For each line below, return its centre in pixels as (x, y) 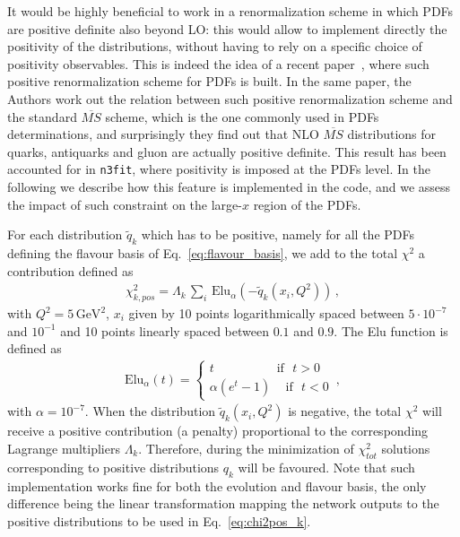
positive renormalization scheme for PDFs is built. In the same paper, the (209, 81)
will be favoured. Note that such (326, 467)
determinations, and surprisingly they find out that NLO (163, 134)
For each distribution (65, 234)
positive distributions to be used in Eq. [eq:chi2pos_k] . (159, 520)
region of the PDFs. (307, 204)
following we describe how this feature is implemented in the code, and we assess (229, 186)
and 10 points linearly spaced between (165, 330)
